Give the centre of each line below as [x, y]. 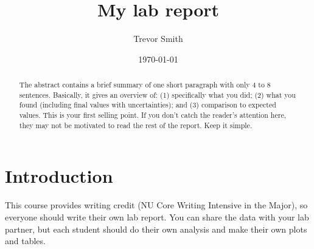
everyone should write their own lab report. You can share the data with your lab [157, 217]
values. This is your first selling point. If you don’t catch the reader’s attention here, [153, 115]
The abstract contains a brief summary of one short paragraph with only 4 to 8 [145, 85]
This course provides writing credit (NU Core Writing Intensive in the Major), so [156, 205]
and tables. [25, 241]
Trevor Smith [158, 39]
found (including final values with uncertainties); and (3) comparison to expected [148, 105]
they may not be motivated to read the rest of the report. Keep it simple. [136, 125]
